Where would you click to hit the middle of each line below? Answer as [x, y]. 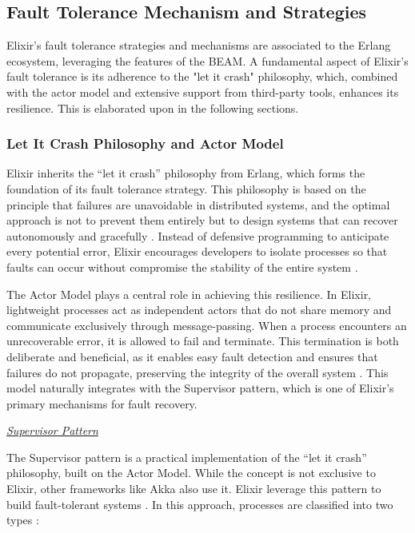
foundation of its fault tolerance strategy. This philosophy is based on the [186, 188]
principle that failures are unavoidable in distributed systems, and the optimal [198, 204]
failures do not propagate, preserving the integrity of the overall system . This [198, 372]
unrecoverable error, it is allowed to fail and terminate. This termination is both [203, 341]
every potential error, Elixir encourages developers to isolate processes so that [197, 251]
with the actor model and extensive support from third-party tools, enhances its [203, 91]
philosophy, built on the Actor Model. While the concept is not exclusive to [191, 473]
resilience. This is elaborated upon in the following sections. [153, 107]
